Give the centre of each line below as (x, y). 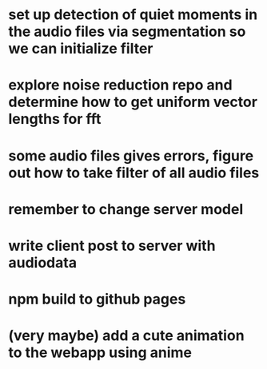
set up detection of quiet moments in (133, 15)
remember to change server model (126, 209)
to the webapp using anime (100, 353)
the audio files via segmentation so (127, 32)
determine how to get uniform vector (133, 102)
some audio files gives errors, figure (131, 155)
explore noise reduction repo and (121, 85)
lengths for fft (55, 119)
